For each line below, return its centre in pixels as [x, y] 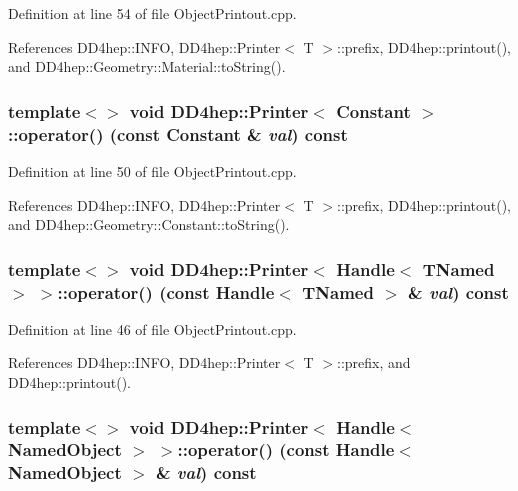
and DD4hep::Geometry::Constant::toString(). [149, 224]
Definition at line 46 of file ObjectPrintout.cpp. [152, 328]
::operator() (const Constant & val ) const [178, 133]
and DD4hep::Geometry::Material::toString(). [147, 66]
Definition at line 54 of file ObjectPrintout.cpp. [152, 13]
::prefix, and [374, 362]
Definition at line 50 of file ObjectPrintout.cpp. [152, 170]
